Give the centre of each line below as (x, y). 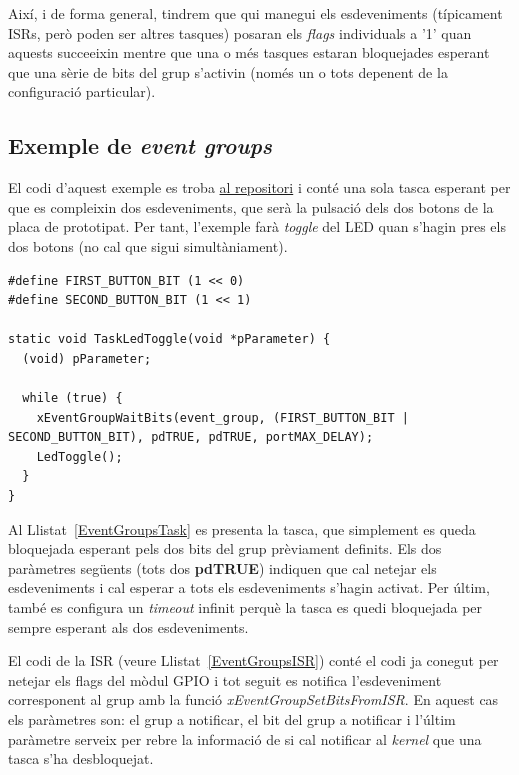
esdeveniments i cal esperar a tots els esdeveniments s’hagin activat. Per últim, (249, 587)
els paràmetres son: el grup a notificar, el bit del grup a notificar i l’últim (232, 719)
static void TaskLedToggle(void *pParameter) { (169, 339)
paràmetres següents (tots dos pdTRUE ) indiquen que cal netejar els (222, 567)
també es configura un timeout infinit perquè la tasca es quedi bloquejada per (245, 607)
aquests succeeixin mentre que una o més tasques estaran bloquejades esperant (249, 52)
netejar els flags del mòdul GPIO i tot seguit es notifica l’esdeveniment (225, 679)
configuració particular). (82, 91)
